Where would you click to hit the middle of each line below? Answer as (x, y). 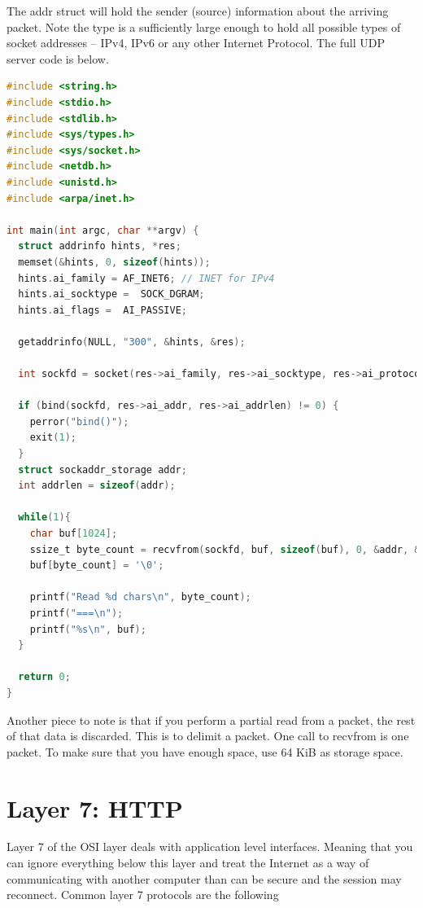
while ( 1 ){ (44, 518)
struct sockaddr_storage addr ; (102, 469)
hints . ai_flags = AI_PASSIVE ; (102, 310)
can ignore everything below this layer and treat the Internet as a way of (188, 863)
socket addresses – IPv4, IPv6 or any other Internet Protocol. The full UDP (196, 43)
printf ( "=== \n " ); (76, 613)
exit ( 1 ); (53, 438)
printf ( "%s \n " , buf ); (88, 629)
